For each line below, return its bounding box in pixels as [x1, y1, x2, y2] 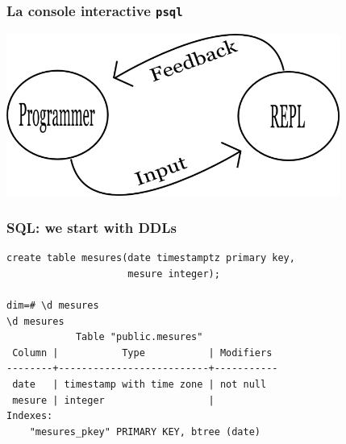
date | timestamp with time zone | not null [12, 378, 267, 390]
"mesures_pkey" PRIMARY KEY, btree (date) [29, 425, 261, 438]
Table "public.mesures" [75, 331, 203, 343]
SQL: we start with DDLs [6, 217, 177, 237]
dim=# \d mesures [6, 299, 99, 311]
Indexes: [6, 410, 53, 422]
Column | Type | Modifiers [12, 346, 273, 359]
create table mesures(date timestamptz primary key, [6, 252, 295, 264]
